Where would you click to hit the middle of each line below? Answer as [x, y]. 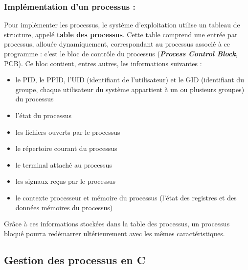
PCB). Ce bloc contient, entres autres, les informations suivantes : [103, 63]
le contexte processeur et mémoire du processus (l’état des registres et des [126, 197]
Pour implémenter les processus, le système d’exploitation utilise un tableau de [122, 25]
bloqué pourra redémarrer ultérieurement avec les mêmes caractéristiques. [114, 233]
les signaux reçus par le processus [66, 181]
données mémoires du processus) [64, 207]
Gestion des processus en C [75, 259]
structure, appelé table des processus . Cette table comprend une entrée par [121, 34]
